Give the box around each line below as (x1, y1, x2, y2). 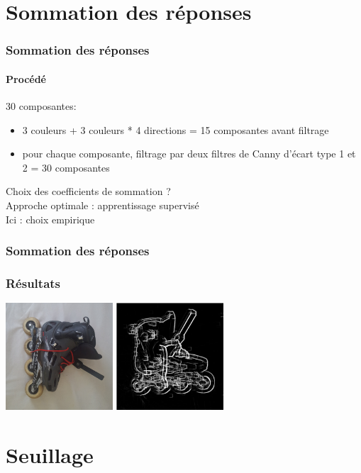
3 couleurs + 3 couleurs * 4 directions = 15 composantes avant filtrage (22, 122, 329, 137)
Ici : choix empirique (6, 211, 95, 226)
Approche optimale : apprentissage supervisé (6, 197, 199, 212)
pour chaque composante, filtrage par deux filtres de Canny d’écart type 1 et (22, 146, 356, 161)
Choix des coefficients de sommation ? (6, 184, 171, 199)
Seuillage (6, 440, 94, 469)
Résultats (6, 274, 61, 291)
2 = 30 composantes (22, 160, 110, 174)
